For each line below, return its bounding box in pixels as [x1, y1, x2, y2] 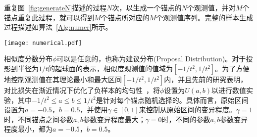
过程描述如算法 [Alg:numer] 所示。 [4, 22, 112, 32]
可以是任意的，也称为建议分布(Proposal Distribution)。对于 [56, 53, 246, 64]
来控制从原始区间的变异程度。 [139, 104, 236, 115]
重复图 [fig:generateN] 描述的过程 [4, 2, 107, 12]
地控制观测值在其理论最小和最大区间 [4, 74, 122, 85]
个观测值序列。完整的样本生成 [156, 12, 254, 22]
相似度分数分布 [4, 53, 52, 64]
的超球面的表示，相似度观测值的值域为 [48, 63, 173, 74]
